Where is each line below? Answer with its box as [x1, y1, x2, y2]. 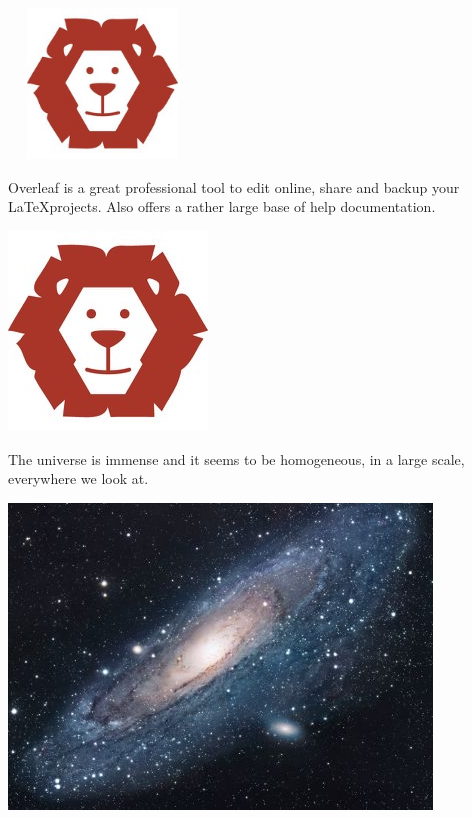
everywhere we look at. [8, 468, 149, 489]
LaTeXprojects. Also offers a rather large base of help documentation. [8, 196, 436, 217]
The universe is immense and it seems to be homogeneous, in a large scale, [8, 448, 465, 469]
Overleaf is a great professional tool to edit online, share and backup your [8, 176, 460, 197]
